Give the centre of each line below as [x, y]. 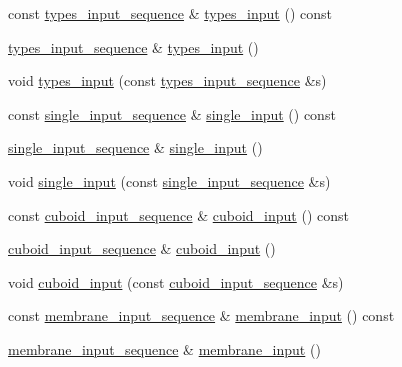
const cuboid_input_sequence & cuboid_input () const [178, 214]
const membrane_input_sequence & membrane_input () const [201, 315]
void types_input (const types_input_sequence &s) [167, 80]
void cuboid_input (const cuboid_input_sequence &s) [176, 281]
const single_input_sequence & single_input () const [172, 113]
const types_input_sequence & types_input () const [170, 13]
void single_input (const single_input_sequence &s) [169, 180]
